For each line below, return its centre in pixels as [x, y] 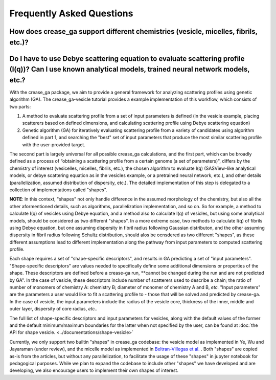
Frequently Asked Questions [71, 13]
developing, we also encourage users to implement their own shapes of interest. [94, 370]
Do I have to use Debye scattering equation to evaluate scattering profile [127, 59]
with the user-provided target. [54, 144]
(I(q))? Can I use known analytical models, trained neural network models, [130, 69]
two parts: [20, 106]
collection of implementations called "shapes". [58, 190]
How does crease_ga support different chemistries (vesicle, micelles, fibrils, [133, 31]
